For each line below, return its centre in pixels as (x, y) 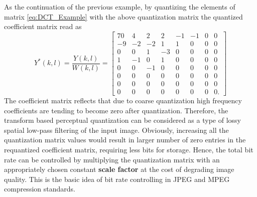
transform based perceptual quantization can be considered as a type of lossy (122, 120)
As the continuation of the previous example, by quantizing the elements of (120, 7)
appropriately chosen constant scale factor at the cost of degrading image (119, 169)
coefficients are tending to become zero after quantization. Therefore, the (116, 110)
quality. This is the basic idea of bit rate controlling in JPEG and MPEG (117, 179)
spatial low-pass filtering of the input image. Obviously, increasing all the (116, 130)
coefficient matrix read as (43, 26)
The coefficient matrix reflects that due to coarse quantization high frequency (123, 101)
